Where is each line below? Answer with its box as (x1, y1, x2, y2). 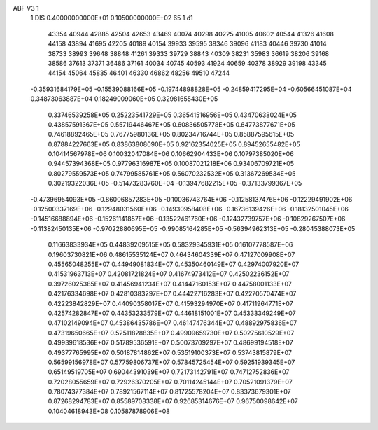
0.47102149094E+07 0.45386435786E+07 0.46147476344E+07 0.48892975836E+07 (48, 319, 297, 327)
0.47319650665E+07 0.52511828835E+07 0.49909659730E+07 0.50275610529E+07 (48, 328, 295, 337)
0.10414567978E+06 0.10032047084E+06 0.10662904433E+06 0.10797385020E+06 (48, 150, 294, 158)
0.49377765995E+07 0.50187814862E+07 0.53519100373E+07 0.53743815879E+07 (48, 348, 293, 356)
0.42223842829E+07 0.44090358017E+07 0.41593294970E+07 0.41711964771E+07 (48, 299, 293, 307)
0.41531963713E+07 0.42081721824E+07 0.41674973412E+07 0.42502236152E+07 (48, 270, 290, 278)
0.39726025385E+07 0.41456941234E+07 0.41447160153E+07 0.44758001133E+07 (48, 279, 292, 288)
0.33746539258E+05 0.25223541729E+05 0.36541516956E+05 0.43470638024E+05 (48, 111, 297, 119)
